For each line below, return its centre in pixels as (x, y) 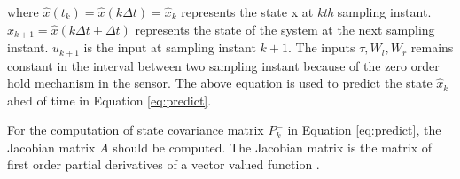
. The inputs (321, 47)
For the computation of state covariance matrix (136, 130)
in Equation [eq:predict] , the (364, 130)
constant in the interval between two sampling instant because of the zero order (223, 65)
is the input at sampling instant (170, 47)
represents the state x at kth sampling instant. (306, 12)
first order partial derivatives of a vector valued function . (164, 164)
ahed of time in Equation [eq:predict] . (109, 100)
